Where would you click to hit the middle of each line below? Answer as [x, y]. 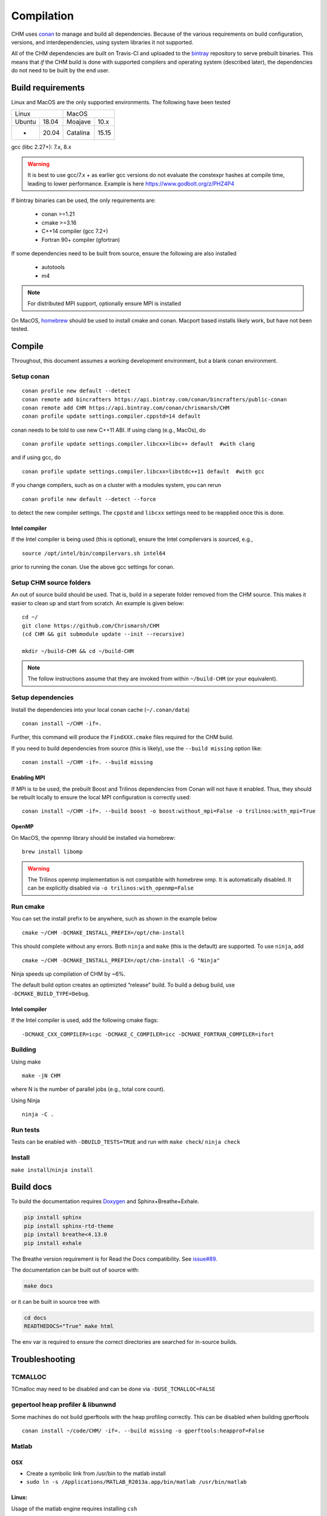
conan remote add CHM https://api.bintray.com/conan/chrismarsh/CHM [126, 408]
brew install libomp [52, 852]
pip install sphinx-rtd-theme [69, 1226]
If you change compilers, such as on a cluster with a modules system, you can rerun [116, 485]
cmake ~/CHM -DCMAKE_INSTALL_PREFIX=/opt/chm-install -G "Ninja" [121, 960]
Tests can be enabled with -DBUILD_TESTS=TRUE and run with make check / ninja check [126, 1142]
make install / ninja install [52, 1170]
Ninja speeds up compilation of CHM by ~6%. [68, 974]
